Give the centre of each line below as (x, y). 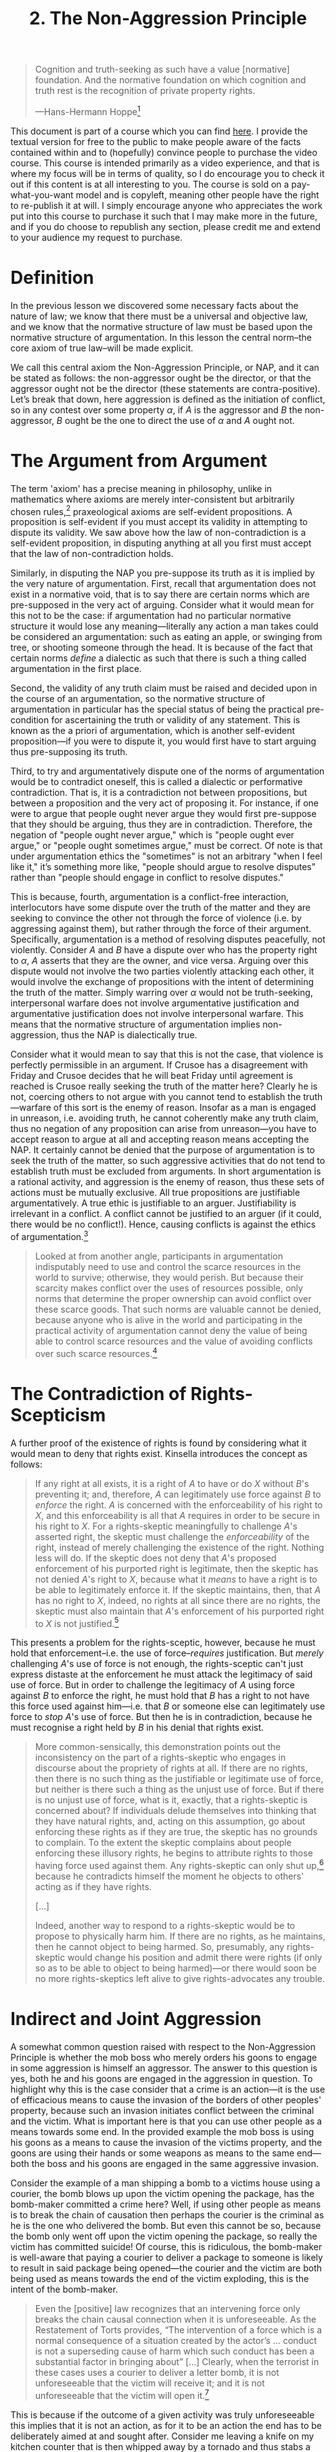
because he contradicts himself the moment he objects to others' (169, 1876)
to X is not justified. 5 (77, 1622)
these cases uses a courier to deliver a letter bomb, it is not (157, 2372)
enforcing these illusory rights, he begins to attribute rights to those (173, 1853)
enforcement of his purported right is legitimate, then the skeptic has (176, 1568)
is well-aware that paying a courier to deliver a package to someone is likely (166, 2257)
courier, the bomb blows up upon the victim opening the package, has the (162, 2193)
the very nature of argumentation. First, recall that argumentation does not (163, 584)
